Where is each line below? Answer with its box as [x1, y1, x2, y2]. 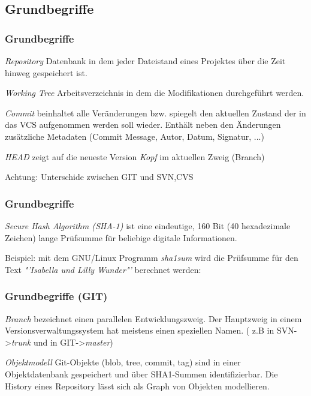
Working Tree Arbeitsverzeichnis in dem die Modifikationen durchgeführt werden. [5, 86, 304, 99]
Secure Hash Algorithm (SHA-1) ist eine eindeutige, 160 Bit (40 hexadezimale [5, 219, 291, 232]
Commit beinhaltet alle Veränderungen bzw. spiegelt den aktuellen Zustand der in [5, 106, 306, 119]
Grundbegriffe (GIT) [5, 289, 108, 304]
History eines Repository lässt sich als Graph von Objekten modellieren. [5, 379, 270, 392]
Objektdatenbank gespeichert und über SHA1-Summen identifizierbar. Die [5, 367, 278, 380]
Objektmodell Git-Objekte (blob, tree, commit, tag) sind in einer [5, 356, 241, 368]
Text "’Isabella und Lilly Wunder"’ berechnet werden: [5, 263, 201, 275]
